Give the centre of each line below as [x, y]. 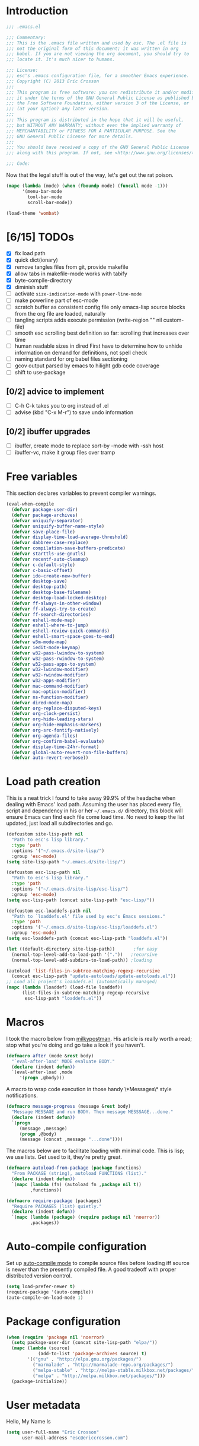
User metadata [44, 1405]
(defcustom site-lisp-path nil [45, 834]
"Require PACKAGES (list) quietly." [57, 1206]
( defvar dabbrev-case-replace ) [50, 543]
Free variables [42, 477]
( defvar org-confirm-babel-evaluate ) [58, 741]
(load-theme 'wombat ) [33, 213]
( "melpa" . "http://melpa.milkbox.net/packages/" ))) [99, 1376]
